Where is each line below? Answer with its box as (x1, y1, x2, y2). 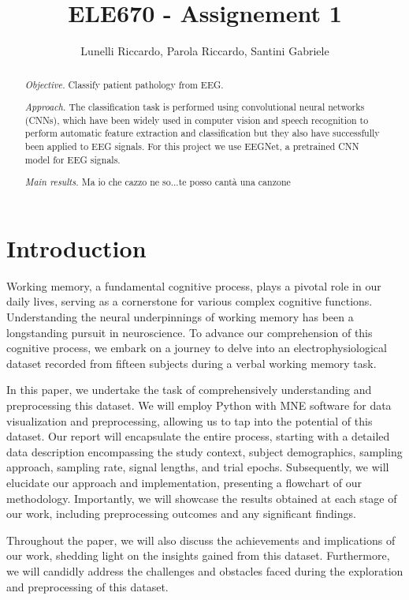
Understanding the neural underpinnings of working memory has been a (6, 309, 354, 325)
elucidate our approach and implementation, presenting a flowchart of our (6, 474, 363, 490)
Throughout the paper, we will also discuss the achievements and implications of (6, 531, 396, 548)
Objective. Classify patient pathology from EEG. (24, 77, 224, 91)
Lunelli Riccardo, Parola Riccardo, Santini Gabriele (80, 43, 329, 59)
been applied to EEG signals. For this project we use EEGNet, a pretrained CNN (24, 140, 359, 153)
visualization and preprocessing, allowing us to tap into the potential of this (6, 412, 373, 429)
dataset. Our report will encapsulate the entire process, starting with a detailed (6, 428, 390, 444)
